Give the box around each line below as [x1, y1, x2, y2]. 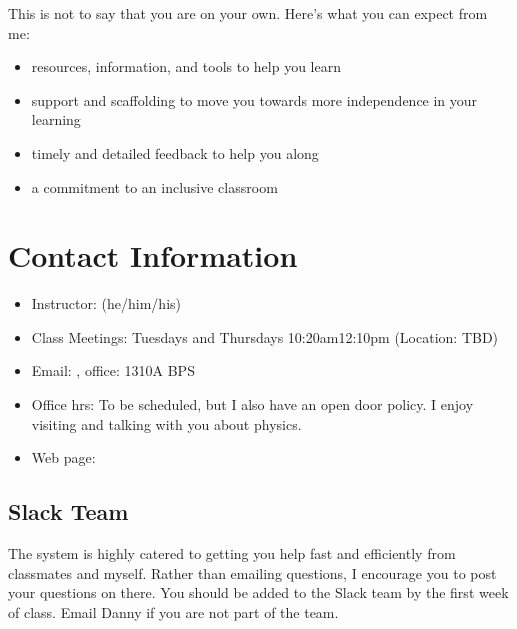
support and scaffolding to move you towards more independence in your [31, 89, 478, 110]
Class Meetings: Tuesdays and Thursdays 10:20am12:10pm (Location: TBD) [31, 326, 499, 347]
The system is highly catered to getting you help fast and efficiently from [8, 543, 456, 564]
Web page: [31, 447, 96, 468]
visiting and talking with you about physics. [31, 413, 302, 434]
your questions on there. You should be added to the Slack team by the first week [8, 582, 509, 603]
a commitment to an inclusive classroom [31, 176, 278, 197]
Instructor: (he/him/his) [31, 293, 181, 314]
